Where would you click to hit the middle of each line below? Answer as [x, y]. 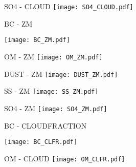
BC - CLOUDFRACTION [46, 125]
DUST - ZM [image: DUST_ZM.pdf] [61, 74]
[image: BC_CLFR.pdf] [41, 142]
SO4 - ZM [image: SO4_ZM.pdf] [56, 108]
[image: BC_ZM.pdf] [37, 40]
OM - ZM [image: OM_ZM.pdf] [53, 56]
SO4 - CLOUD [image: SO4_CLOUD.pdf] [69, 6]
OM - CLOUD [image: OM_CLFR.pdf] [65, 158]
